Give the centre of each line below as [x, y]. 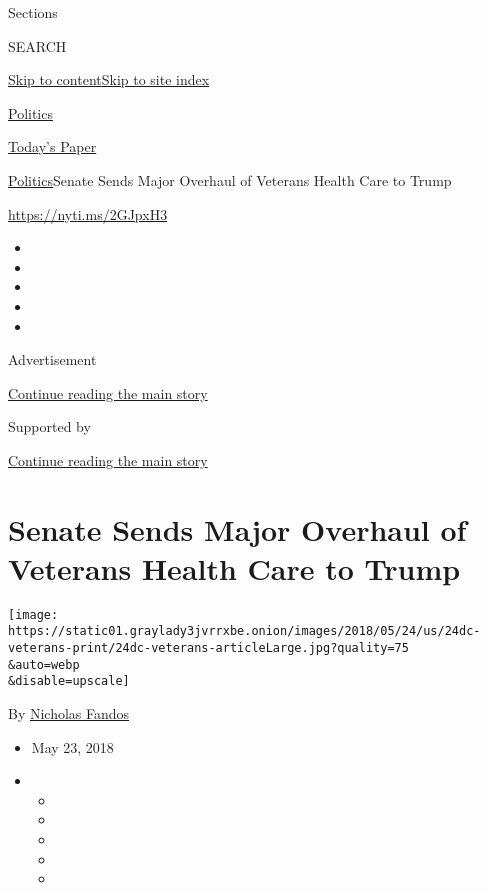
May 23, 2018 [72, 746]
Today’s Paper [52, 146]
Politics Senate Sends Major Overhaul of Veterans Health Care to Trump [230, 179]
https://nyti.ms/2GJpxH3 [88, 213]
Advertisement [52, 359]
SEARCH [37, 45]
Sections [33, 12]
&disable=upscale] [69, 681]
